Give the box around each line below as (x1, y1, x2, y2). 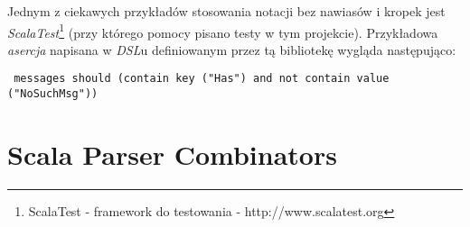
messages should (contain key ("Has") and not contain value (14, 72, 390, 86)
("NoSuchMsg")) (7, 87, 99, 101)
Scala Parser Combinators (7, 135, 337, 172)
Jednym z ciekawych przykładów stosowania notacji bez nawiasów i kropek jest (7, 2, 446, 20)
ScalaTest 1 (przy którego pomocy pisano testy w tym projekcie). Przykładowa (7, 20, 438, 41)
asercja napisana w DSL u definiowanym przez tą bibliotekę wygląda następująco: (7, 40, 456, 59)
